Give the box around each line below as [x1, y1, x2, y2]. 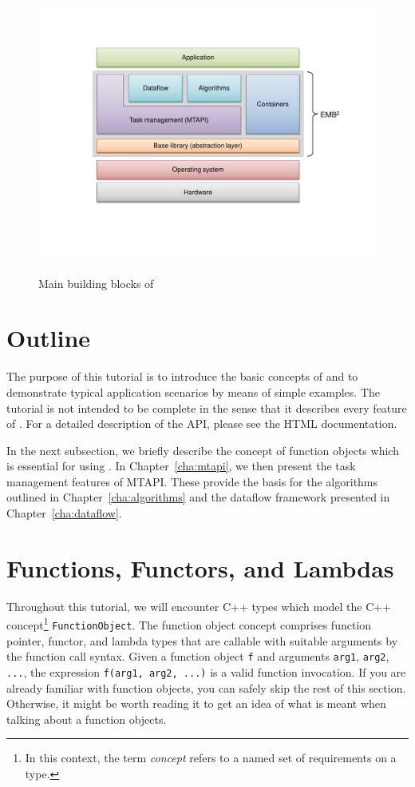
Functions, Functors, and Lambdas [6, 551, 394, 584]
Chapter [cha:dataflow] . [6, 505, 122, 521]
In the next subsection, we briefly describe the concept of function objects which [6, 441, 399, 458]
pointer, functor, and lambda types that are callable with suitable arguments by [6, 632, 398, 649]
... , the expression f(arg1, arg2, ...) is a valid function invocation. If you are [6, 663, 406, 680]
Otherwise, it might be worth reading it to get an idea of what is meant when [6, 695, 386, 712]
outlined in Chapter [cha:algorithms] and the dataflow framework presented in [6, 489, 390, 505]
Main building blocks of [38, 274, 154, 291]
